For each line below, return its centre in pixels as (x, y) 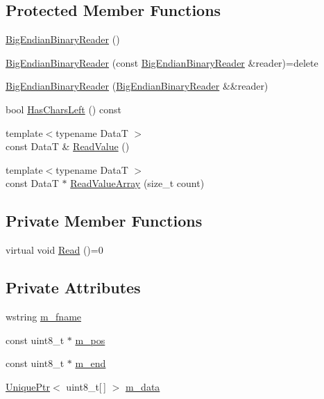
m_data (143, 386)
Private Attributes (73, 287)
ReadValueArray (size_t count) (137, 183)
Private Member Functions (104, 221)
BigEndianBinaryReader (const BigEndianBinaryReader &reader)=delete (162, 62)
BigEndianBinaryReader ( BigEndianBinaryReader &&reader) (137, 86)
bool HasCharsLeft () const (63, 109)
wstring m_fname (44, 316)
